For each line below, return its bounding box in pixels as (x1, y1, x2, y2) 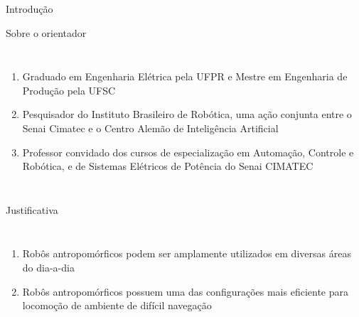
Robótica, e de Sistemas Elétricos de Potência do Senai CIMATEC (22, 158, 314, 173)
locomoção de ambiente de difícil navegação (22, 298, 212, 313)
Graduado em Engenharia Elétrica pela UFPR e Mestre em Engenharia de (22, 69, 348, 84)
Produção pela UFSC (22, 82, 116, 97)
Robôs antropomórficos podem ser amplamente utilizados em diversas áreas (22, 246, 351, 261)
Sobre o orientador (6, 25, 87, 40)
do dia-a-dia (22, 259, 75, 274)
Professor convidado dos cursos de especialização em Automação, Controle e (22, 144, 354, 159)
